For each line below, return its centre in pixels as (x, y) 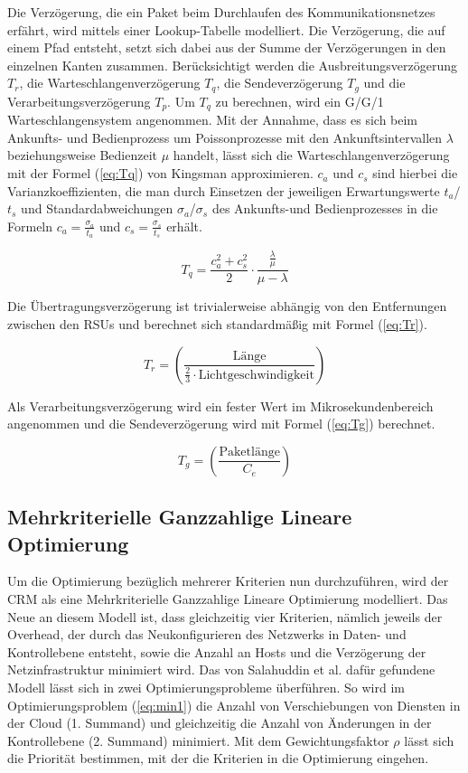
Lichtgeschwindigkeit (256, 375)
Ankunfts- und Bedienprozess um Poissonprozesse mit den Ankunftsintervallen (225, 137)
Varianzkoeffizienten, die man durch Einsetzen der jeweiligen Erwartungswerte (224, 190)
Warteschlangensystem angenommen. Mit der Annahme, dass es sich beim (213, 120)
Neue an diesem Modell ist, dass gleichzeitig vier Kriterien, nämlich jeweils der (225, 616)
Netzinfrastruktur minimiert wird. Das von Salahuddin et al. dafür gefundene (221, 669)
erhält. (184, 226)
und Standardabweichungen (97, 208)
